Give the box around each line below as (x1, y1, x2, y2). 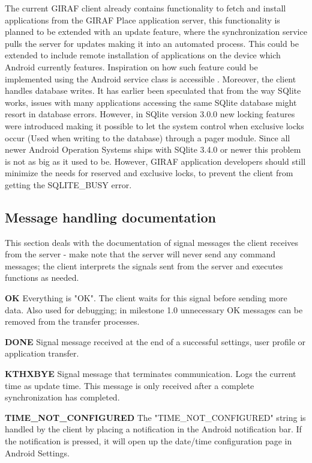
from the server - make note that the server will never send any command (5, 248, 276, 260)
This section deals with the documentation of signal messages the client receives (5, 236, 299, 248)
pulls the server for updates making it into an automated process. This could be (5, 37, 299, 49)
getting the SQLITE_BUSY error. (5, 178, 132, 191)
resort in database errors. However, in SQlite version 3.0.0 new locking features (5, 108, 295, 120)
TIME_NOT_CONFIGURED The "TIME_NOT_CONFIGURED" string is (5, 411, 306, 423)
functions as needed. (5, 271, 79, 284)
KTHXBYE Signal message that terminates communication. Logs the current (5, 367, 296, 380)
